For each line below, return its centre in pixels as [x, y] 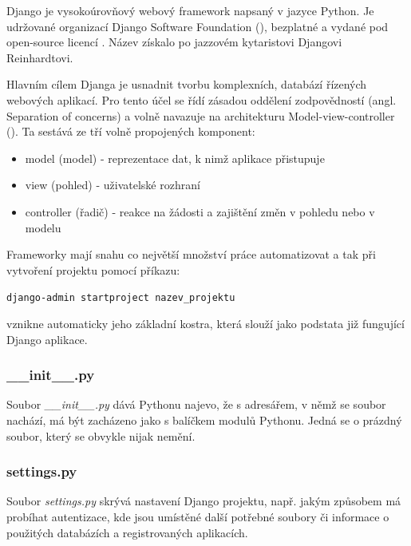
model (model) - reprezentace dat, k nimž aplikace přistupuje [175, 158]
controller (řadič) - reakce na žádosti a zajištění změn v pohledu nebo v [200, 211]
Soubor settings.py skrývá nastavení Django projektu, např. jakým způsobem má [204, 501]
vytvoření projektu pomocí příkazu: [93, 269]
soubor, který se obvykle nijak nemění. [101, 435]
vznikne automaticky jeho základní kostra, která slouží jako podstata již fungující [205, 323]
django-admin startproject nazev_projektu [121, 298]
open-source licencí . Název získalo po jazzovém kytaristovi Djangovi [174, 42]
